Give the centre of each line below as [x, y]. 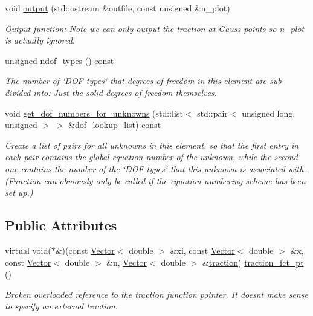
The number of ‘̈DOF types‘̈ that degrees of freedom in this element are [136, 81]
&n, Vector [127, 262]
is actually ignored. [40, 40]
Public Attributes [61, 225]
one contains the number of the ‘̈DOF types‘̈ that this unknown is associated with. [156, 168]
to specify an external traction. [61, 306]
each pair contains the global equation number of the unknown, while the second [151, 157]
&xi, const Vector [202, 250]
